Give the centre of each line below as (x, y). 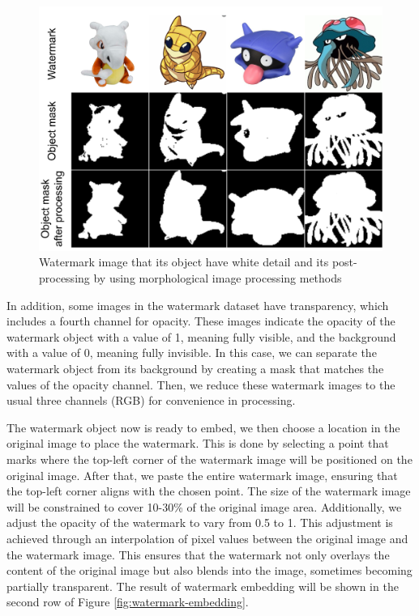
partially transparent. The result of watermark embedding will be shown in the (203, 586)
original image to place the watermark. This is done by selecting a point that (198, 443)
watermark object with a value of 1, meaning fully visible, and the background (201, 336)
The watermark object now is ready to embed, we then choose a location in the (203, 427)
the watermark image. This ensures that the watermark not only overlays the (198, 554)
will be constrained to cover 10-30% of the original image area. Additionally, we (204, 506)
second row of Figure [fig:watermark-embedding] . (128, 602)
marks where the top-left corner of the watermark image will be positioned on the (209, 459)
